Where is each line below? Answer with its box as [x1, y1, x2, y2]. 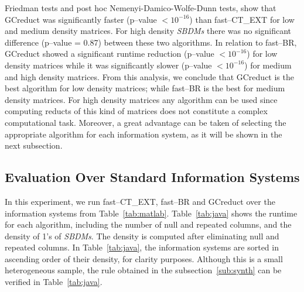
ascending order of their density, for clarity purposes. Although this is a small [5, 252, 283, 264]
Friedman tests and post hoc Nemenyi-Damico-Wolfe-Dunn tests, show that [5, 2, 276, 13]
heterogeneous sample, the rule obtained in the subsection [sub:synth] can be [5, 264, 282, 276]
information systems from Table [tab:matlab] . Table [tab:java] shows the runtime [5, 207, 298, 219]
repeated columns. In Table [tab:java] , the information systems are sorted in [5, 241, 279, 253]
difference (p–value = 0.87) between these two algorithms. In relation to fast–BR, [5, 36, 297, 48]
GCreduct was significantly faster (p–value [5, 13, 157, 25]
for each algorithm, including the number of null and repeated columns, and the [5, 218, 292, 231]
